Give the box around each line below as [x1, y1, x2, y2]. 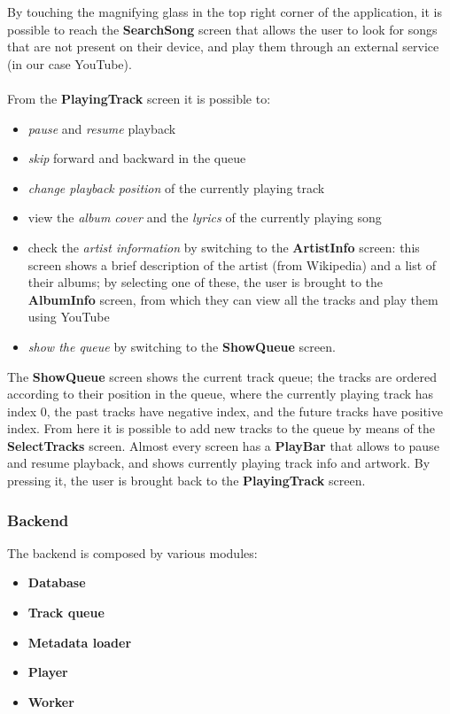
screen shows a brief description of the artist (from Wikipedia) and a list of [27, 255, 437, 274]
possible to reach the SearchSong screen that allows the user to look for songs [7, 19, 438, 38]
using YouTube [27, 307, 110, 326]
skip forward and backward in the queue [27, 149, 246, 167]
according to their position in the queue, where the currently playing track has [7, 384, 434, 403]
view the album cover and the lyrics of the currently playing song [27, 208, 382, 227]
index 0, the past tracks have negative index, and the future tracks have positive [7, 401, 443, 420]
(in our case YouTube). [7, 54, 132, 73]
